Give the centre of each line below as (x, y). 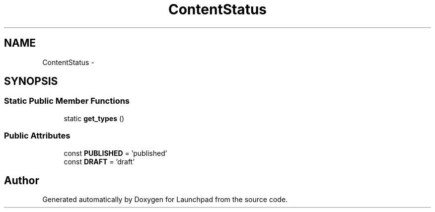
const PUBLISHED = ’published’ (115, 153)
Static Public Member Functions (67, 101)
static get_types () (94, 118)
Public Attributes (37, 136)
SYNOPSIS (31, 81)
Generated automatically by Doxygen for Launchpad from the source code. (165, 200)
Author (22, 180)
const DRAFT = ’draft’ (99, 161)
